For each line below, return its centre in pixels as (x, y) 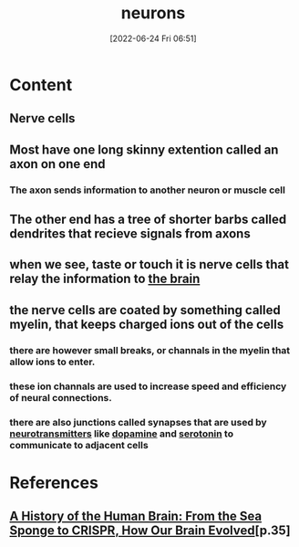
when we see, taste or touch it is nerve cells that (149, 264)
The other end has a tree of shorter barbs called (148, 220)
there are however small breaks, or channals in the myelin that (150, 350)
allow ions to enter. (52, 362)
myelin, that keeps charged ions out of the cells (147, 324)
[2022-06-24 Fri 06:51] (153, 38)
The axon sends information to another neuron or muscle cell (147, 190)
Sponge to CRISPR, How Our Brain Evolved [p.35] (150, 531)
